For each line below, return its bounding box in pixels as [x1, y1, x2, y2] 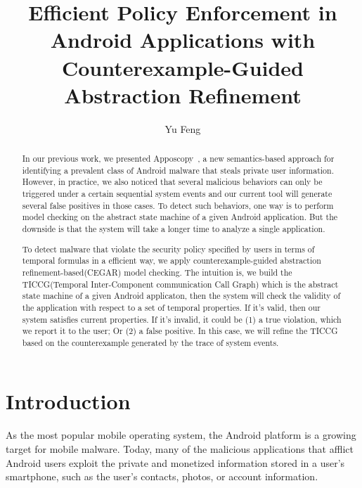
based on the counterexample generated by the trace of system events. [22, 336, 279, 348]
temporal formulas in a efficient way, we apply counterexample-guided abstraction [22, 255, 321, 267]
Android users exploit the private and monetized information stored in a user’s [6, 455, 345, 470]
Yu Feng [164, 121, 201, 136]
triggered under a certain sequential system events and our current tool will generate [22, 188, 332, 200]
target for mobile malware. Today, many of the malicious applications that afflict [6, 442, 354, 456]
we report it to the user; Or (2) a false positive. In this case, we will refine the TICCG [22, 325, 338, 337]
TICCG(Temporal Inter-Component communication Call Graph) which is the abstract [22, 278, 339, 290]
